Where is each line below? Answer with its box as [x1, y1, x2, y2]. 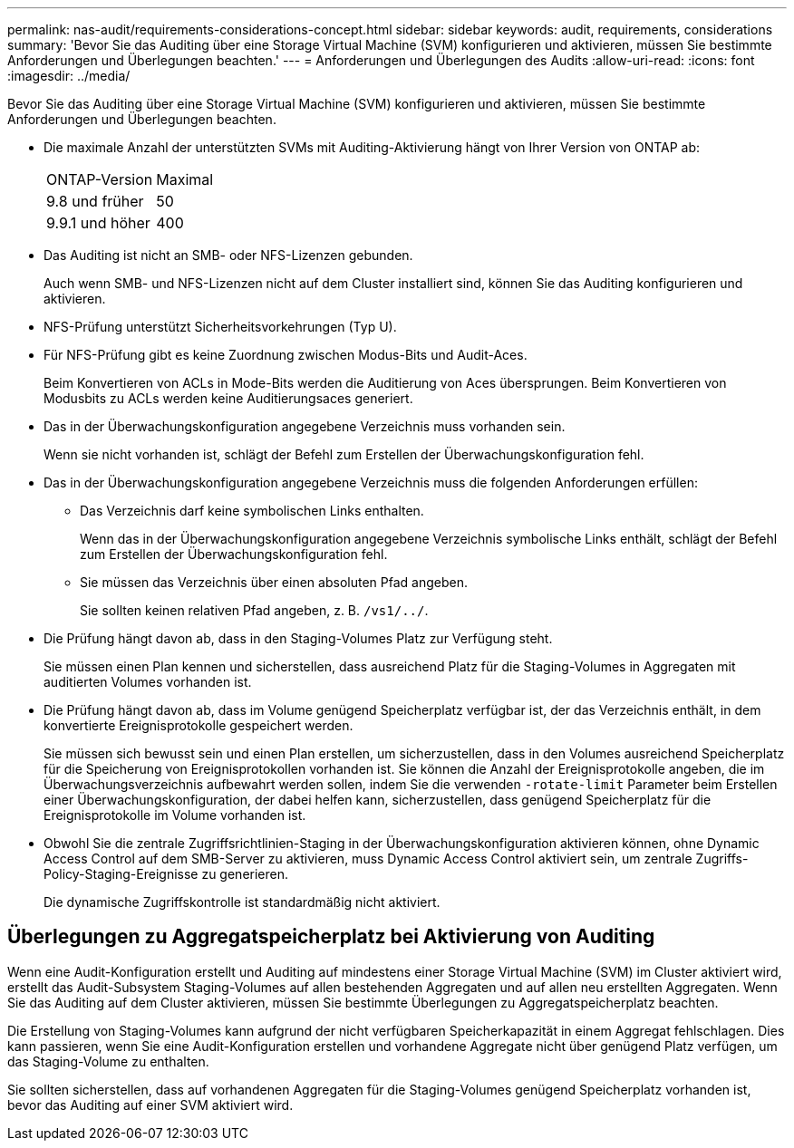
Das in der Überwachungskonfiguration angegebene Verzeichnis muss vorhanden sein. [44, 419, 566, 434]
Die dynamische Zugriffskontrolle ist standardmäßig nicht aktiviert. [44, 894, 441, 910]
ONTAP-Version [46, 170, 153, 188]
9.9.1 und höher [46, 214, 150, 232]
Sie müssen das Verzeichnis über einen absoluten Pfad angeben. [80, 574, 468, 590]
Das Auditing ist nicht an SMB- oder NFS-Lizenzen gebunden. [44, 247, 413, 263]
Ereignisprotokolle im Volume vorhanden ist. [44, 807, 306, 823]
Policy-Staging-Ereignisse [44, 866, 198, 882]
